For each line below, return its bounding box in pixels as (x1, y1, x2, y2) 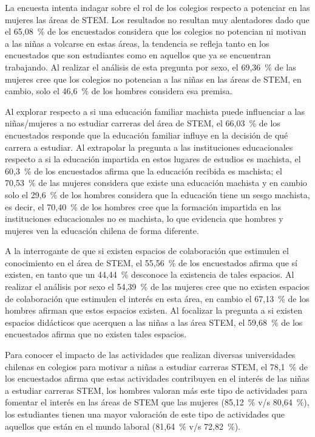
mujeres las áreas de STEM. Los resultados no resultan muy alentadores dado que (5, 13, 310, 26)
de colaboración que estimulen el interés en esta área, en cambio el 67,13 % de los (5, 292, 310, 305)
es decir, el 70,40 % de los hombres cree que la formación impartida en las (5, 200, 282, 213)
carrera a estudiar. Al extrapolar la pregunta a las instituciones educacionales (5, 140, 293, 153)
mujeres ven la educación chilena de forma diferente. (5, 224, 199, 236)
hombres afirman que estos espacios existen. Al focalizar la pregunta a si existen (5, 304, 302, 317)
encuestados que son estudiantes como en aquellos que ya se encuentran (5, 49, 271, 61)
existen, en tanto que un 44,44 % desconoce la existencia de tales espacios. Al (5, 268, 294, 281)
